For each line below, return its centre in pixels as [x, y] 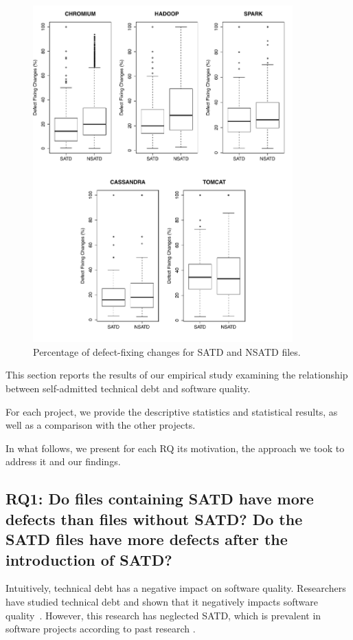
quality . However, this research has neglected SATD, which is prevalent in [163, 615]
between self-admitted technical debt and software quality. [128, 388]
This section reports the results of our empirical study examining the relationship [177, 375]
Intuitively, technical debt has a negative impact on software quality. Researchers [176, 588]
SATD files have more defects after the [147, 539]
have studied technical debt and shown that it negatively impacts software [162, 601]
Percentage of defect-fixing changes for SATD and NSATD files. [167, 351]
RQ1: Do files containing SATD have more [160, 499]
